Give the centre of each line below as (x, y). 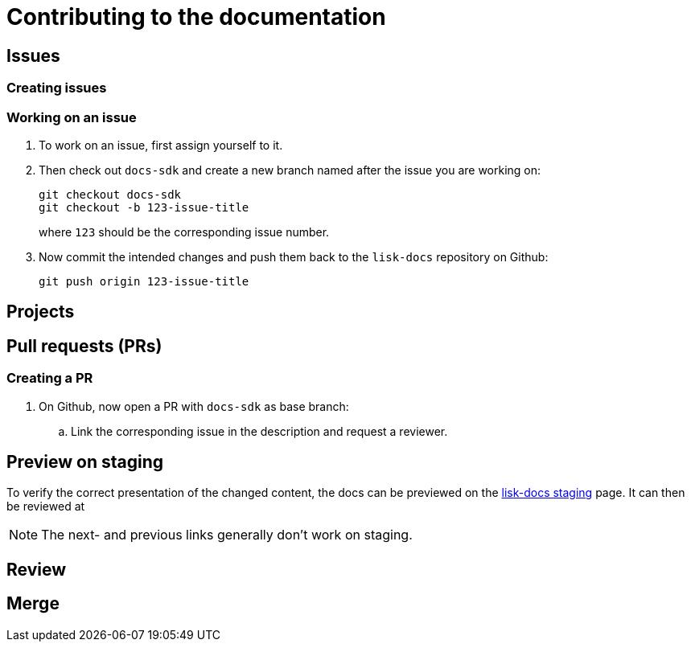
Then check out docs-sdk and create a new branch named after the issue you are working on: (290, 170)
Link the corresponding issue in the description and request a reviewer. (259, 431)
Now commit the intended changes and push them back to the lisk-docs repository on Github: (294, 256)
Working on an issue (72, 117)
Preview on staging (85, 461)
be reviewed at (46, 507)
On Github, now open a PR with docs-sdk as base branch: (194, 406)
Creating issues (57, 88)
